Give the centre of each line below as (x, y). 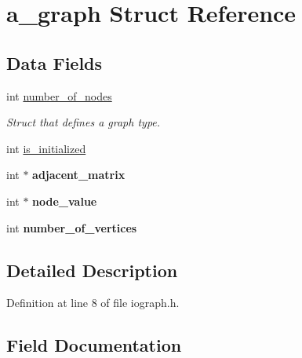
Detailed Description (92, 270)
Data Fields (55, 62)
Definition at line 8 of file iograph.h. (93, 303)
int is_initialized (46, 148)
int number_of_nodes (59, 95)
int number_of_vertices (72, 227)
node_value (65, 201)
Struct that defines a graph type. (84, 122)
